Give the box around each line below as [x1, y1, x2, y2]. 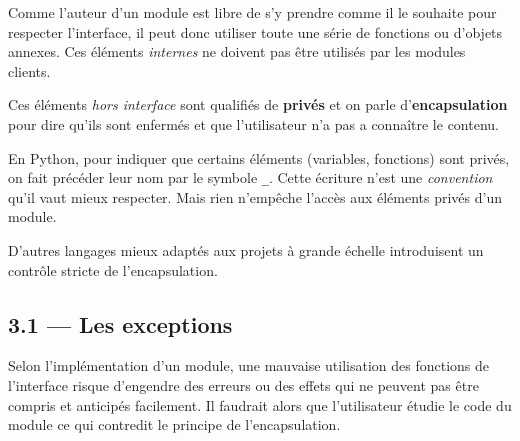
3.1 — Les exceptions [8, 308, 233, 339]
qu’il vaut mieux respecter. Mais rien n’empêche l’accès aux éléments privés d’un [8, 186, 503, 207]
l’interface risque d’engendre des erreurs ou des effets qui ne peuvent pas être [8, 374, 479, 395]
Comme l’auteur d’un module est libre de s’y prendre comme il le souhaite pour [8, 2, 497, 22]
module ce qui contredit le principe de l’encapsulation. [8, 414, 341, 435]
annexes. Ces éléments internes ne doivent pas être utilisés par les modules [8, 41, 466, 62]
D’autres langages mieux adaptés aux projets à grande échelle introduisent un [8, 240, 484, 260]
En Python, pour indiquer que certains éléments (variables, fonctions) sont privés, [8, 147, 510, 168]
